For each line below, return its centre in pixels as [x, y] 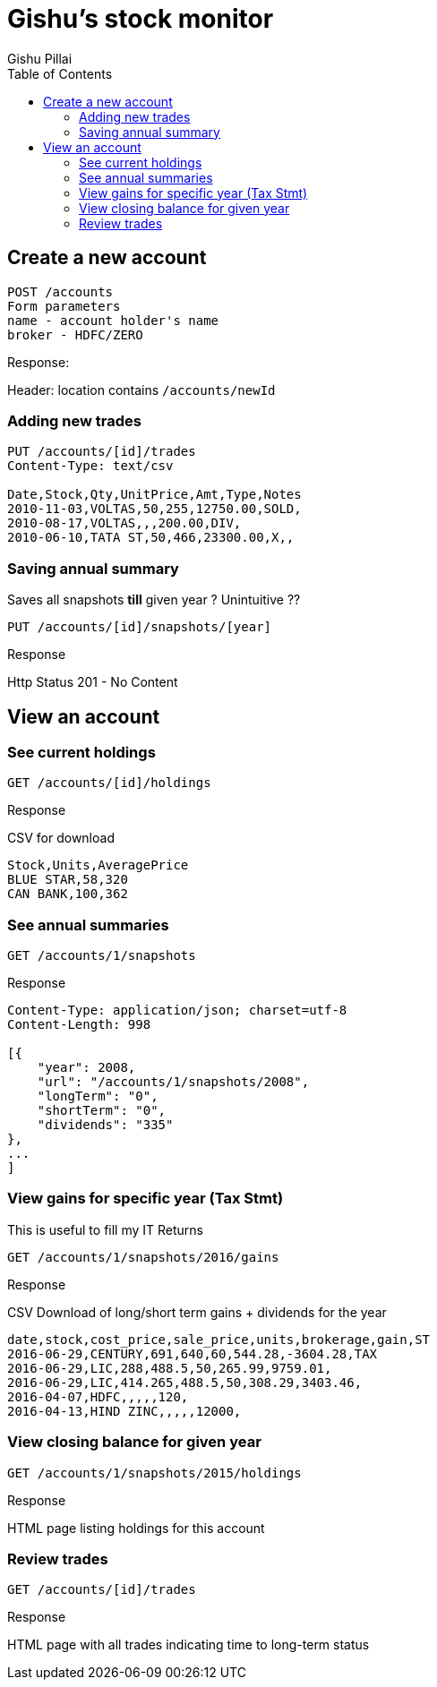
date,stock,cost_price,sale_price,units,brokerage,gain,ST [219, 1339]
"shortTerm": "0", [102, 1111]
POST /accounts [60, 291]
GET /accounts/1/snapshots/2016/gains [143, 1257]
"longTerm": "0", [98, 1096]
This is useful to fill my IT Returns [106, 1229]
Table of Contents [60, 73]
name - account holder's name [113, 320]
